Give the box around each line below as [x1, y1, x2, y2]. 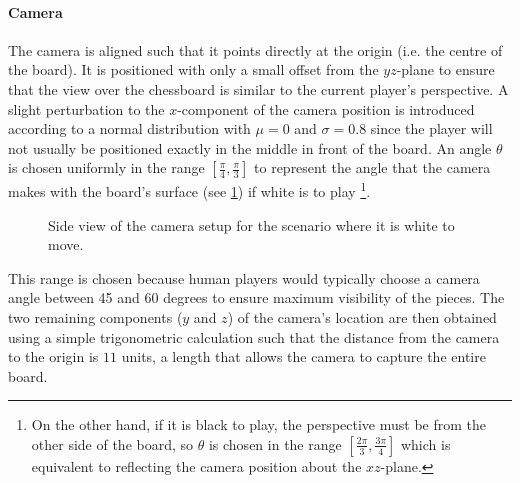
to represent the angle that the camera [254, 157, 491, 178]
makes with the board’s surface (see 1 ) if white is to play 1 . [8, 178, 371, 202]
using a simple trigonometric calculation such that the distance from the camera [8, 326, 500, 347]
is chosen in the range [208, 433, 342, 454]
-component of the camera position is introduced [177, 98, 475, 119]
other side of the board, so [31, 433, 194, 454]
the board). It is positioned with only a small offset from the [8, 59, 379, 80]
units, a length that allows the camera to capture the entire [121, 346, 486, 367]
